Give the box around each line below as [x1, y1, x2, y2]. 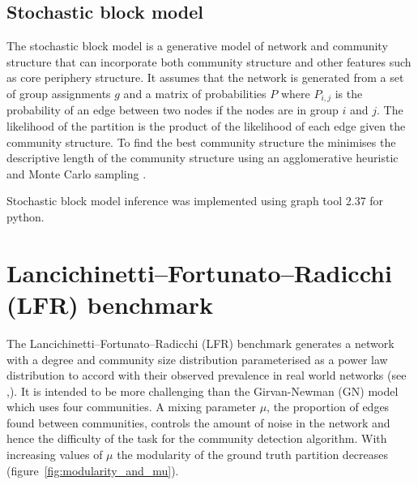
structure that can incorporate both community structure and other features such [6, 53, 412, 70]
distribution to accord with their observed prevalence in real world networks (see [6, 367, 407, 384]
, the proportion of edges [267, 398, 390, 415]
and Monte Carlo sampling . [6, 165, 147, 182]
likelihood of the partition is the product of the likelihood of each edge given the [6, 118, 406, 135]
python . [6, 208, 45, 225]
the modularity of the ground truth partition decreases [117, 446, 389, 463]
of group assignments [6, 84, 111, 101]
